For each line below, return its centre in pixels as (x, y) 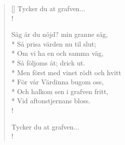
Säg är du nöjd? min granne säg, (60, 34)
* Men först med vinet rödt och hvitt (66, 72)
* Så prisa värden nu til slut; (54, 43)
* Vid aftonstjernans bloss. (51, 101)
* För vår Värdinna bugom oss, (57, 82)
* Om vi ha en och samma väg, (57, 53)
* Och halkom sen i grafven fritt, (60, 91)
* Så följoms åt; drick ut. (48, 62)
